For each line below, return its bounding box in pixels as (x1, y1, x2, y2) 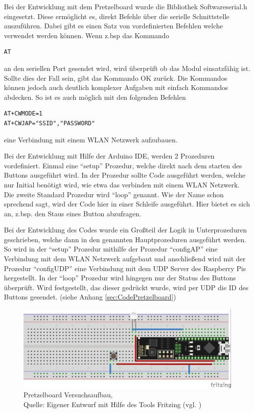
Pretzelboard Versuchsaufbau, (23, 390, 113, 400)
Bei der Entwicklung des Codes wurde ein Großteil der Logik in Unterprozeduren (4, 225, 247, 235)
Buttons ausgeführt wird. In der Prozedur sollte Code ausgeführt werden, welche (4, 170, 246, 180)
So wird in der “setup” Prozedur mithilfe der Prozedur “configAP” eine (4, 244, 218, 254)
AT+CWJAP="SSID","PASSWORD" (4, 119, 95, 127)
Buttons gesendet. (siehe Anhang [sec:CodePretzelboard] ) (4, 292, 176, 302)
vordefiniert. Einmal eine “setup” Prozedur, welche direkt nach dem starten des (4, 160, 242, 170)
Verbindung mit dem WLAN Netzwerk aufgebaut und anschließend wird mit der (4, 253, 246, 264)
